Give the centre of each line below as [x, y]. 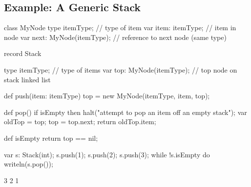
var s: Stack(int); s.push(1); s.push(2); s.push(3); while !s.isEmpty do [107, 154]
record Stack [23, 53]
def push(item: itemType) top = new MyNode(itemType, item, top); [107, 96]
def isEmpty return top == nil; [51, 138]
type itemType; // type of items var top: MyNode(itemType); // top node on [121, 69]
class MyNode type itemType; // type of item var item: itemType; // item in [120, 28]
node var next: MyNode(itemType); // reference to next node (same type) [115, 37]
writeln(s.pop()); [29, 164]
